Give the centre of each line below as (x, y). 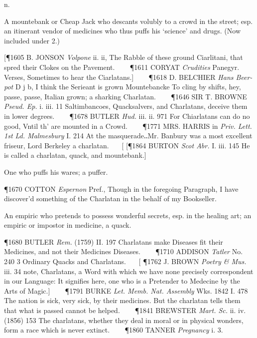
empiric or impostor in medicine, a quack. (68, 225)
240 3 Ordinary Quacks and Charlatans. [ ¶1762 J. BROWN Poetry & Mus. (125, 261)
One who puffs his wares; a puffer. (56, 171)
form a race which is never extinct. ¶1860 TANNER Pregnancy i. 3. (114, 330)
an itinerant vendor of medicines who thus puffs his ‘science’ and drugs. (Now (123, 31)
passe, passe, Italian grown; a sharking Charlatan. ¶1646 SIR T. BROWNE (126, 96)
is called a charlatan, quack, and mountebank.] (75, 155)
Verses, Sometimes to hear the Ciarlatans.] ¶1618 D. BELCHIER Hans (119, 77)
